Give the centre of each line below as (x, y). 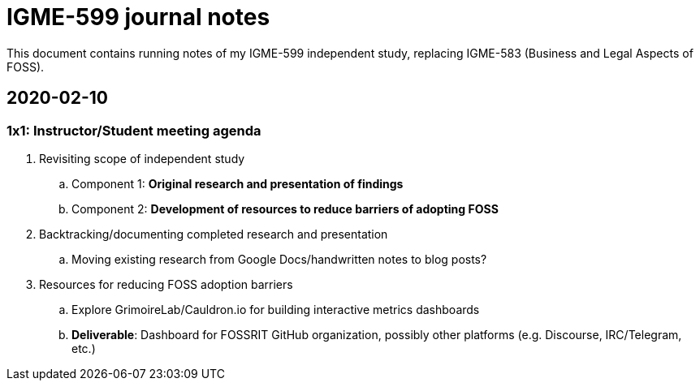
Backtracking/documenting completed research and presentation (214, 234)
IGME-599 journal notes (138, 17)
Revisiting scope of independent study (142, 158)
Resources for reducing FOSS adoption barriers (166, 284)
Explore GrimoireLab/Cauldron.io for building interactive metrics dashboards (276, 309)
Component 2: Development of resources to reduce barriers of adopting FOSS (285, 209)
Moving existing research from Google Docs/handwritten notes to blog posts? (279, 259)
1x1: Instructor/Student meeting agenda (134, 130)
